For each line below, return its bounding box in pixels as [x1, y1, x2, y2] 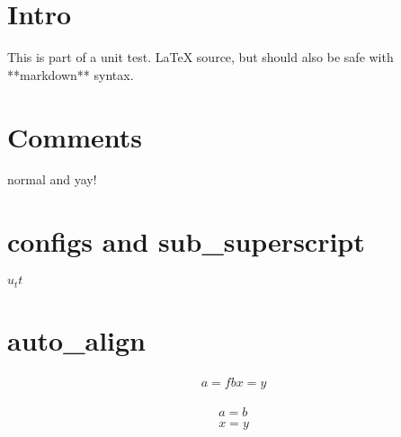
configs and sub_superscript [7, 223, 365, 260]
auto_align [7, 321, 147, 358]
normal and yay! [7, 170, 97, 189]
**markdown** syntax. [7, 65, 134, 84]
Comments [7, 118, 142, 155]
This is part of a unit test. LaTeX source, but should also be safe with [7, 48, 394, 67]
